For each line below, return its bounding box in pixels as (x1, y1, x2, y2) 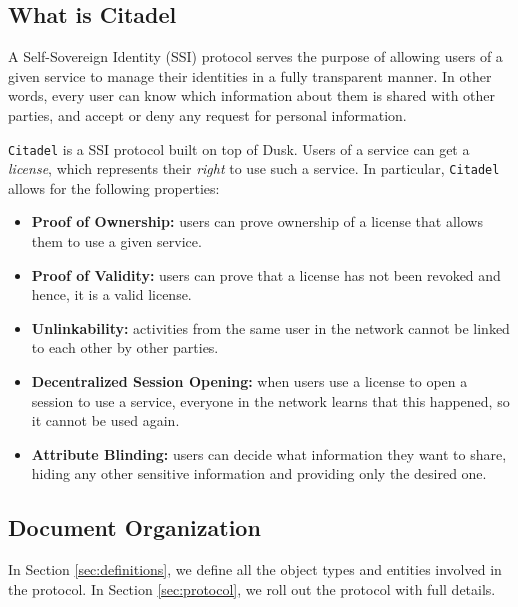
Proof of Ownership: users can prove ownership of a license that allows (31, 211, 483, 232)
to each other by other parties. (31, 337, 219, 358)
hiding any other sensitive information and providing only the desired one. (31, 463, 487, 484)
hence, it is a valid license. (31, 284, 192, 305)
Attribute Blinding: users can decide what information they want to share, (31, 443, 507, 464)
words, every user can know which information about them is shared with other (8, 85, 496, 106)
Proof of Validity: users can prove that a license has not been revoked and (31, 264, 501, 285)
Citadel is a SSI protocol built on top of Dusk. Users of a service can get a (8, 138, 470, 159)
